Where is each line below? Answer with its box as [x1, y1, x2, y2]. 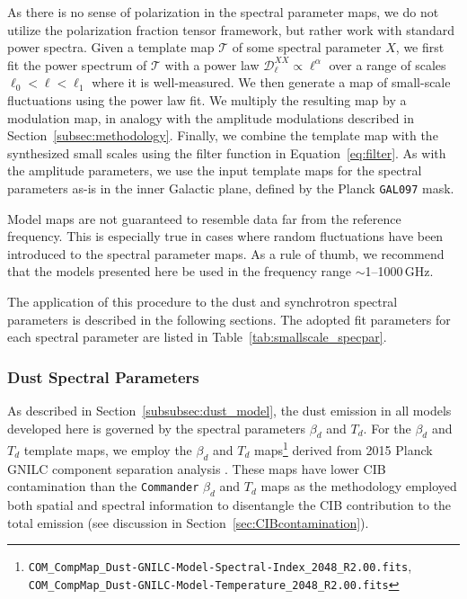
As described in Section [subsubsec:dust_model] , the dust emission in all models [7, 400, 452, 419]
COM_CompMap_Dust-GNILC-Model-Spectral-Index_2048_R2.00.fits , [28, 557, 412, 576]
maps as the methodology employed [260, 477, 457, 496]
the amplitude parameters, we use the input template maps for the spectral [7, 161, 422, 180]
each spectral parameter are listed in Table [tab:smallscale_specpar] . [7, 327, 387, 346]
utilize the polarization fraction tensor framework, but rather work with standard [7, 20, 454, 39]
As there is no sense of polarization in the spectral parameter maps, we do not [7, 3, 439, 21]
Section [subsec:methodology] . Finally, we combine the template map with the [7, 126, 438, 145]
